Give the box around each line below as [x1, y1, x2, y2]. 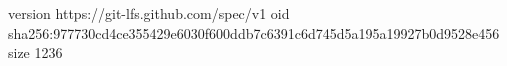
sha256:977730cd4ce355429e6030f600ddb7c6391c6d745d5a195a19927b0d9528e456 [8, 22, 500, 43]
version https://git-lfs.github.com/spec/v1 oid [8, 3, 290, 23]
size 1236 [8, 42, 63, 63]
